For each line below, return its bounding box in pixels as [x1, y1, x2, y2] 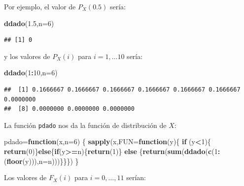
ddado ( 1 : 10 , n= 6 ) [4, 67, 58, 78]
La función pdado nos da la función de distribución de [4, 120, 167, 130]
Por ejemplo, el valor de [4, 1, 76, 11]
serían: [126, 172, 146, 183]
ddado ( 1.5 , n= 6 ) [4, 18, 54, 28]
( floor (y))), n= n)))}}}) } [4, 155, 79, 166]
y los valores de [4, 51, 50, 61]
